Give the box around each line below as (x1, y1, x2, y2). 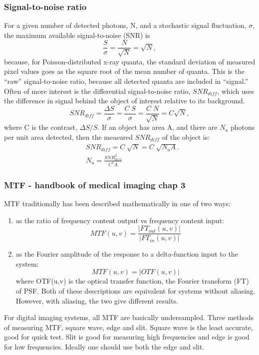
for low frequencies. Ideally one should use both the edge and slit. (4, 342, 205, 352)
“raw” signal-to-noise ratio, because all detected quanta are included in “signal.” (4, 76, 249, 86)
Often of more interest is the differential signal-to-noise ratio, (4, 85, 191, 96)
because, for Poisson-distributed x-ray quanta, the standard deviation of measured (4, 56, 256, 66)
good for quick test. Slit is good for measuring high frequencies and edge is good (4, 332, 250, 342)
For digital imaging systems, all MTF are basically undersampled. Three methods (4, 312, 254, 323)
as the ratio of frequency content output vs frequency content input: (15, 215, 224, 225)
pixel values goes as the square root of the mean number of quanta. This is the (4, 66, 245, 76)
